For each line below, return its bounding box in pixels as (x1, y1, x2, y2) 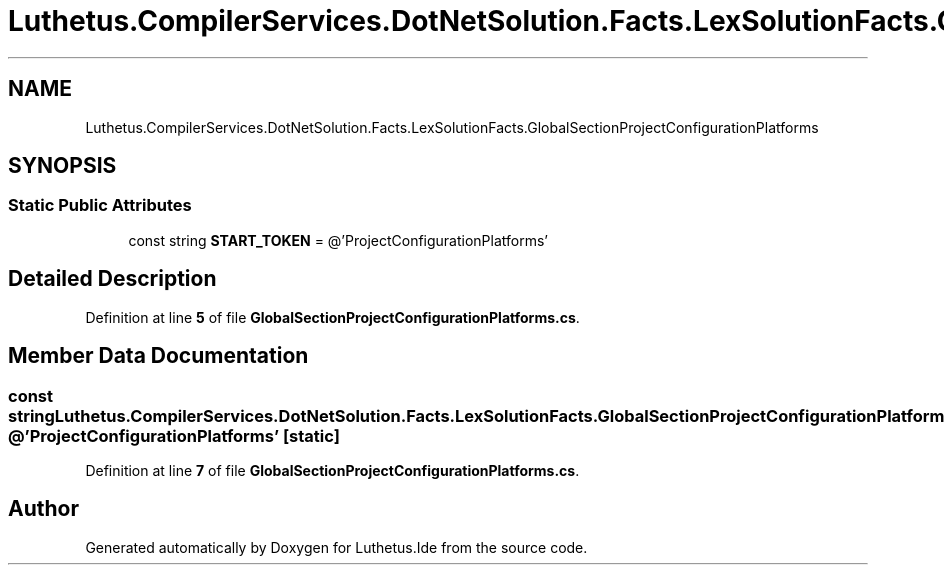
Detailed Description (8, 266, 217, 292)
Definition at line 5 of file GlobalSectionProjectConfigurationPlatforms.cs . (85, 308, 580, 326)
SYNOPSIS (8, 153, 117, 179)
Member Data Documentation (8, 343, 309, 369)
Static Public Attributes (8, 195, 192, 216)
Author (8, 496, 79, 522)
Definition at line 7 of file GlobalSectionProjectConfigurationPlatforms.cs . (85, 461, 580, 479)
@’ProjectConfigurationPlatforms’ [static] (8, 425, 340, 446)
